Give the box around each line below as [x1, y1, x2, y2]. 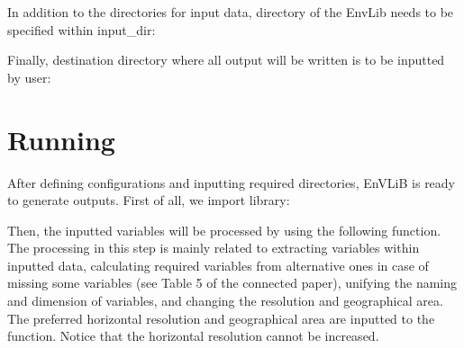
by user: [7, 67, 51, 86]
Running [7, 120, 115, 157]
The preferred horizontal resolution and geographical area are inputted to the [7, 308, 435, 327]
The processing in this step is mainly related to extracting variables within [7, 238, 420, 257]
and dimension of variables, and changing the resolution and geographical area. [7, 291, 443, 310]
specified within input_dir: [7, 20, 156, 39]
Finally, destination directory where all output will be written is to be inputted [7, 50, 445, 69]
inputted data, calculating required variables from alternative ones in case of [7, 255, 429, 274]
